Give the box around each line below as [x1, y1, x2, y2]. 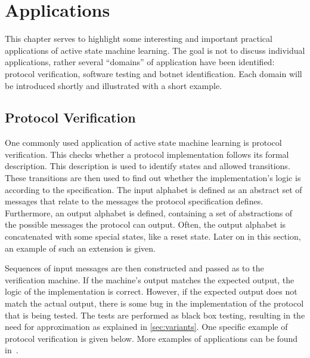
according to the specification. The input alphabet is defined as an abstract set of [5, 183, 302, 195]
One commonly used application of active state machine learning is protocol [5, 136, 282, 149]
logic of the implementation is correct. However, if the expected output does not [5, 285, 297, 298]
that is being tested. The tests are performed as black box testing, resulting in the [5, 308, 305, 321]
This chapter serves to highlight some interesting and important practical [5, 32, 272, 45]
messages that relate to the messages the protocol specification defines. [5, 195, 263, 207]
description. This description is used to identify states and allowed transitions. [5, 160, 290, 172]
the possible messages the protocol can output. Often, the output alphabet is [5, 218, 286, 231]
